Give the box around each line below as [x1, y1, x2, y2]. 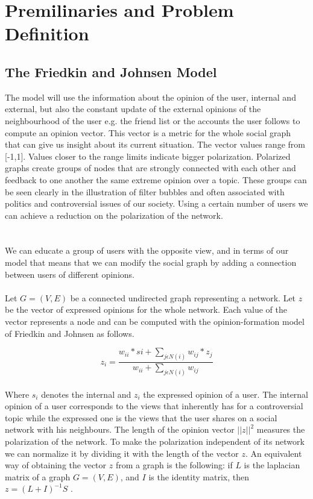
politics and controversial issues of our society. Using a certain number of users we [5, 197, 308, 210]
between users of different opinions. [5, 268, 134, 280]
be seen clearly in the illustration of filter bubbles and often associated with [5, 185, 285, 198]
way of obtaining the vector [5, 459, 107, 471]
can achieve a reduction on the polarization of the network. [5, 209, 223, 221]
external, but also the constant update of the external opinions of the [5, 102, 261, 115]
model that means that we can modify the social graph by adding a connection [5, 256, 297, 269]
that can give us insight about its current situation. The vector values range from [5, 138, 305, 151]
